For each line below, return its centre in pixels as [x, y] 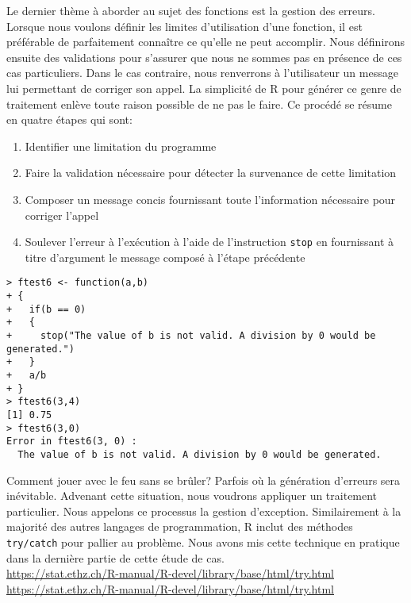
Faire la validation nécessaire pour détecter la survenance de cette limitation [211, 173]
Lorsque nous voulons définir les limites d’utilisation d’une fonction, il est [184, 26]
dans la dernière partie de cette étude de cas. [115, 557]
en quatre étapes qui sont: [69, 119]
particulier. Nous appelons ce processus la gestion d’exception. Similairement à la [204, 511]
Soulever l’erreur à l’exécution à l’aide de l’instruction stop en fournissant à [209, 242]
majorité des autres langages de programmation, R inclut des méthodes [180, 526]
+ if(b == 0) [46, 309]
